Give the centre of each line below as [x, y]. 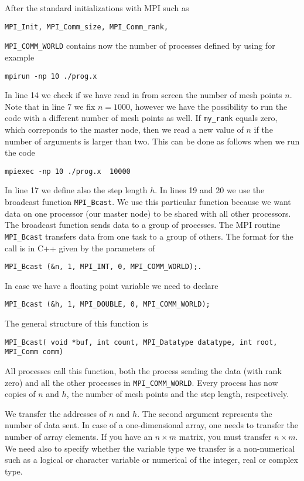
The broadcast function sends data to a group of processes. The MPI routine [143, 225]
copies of [20, 394]
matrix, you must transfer [225, 436]
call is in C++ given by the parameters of [80, 248]
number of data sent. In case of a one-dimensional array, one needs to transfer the [152, 425]
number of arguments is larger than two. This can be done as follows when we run [152, 141]
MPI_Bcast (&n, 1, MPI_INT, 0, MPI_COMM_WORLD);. [103, 267]
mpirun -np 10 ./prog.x [51, 76]
